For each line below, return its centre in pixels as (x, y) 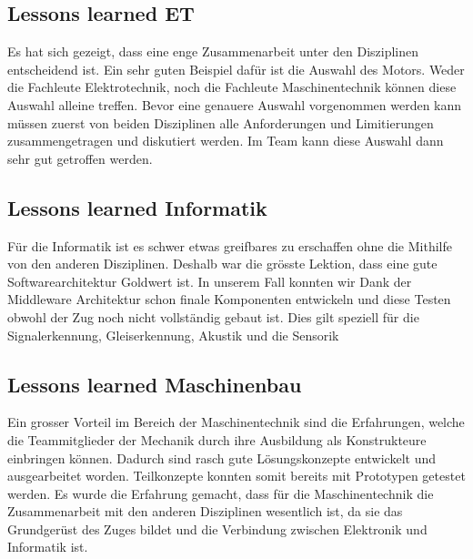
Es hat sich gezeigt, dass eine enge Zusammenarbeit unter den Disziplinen (213, 51)
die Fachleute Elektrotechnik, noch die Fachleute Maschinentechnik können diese (232, 87)
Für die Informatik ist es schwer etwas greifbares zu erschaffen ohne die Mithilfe (230, 245)
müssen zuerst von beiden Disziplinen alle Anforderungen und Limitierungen (221, 122)
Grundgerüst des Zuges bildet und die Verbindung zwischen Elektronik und (217, 529)
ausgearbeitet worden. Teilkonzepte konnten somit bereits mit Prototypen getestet (236, 476)
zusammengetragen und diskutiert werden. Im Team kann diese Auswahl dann (226, 141)
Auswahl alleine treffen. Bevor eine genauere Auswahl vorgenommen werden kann (235, 104)
